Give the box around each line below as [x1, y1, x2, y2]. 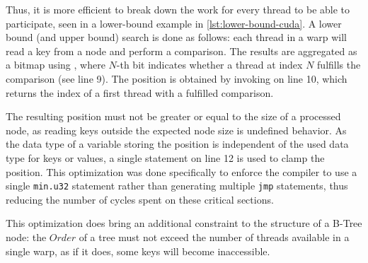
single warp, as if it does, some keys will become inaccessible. [6, 243, 270, 258]
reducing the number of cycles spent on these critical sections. [6, 192, 274, 206]
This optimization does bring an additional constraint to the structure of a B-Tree [6, 216, 362, 230]
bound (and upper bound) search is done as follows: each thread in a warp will [6, 30, 347, 45]
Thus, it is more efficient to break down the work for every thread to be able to [6, 2, 350, 16]
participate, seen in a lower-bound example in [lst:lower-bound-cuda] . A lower [6, 16, 342, 30]
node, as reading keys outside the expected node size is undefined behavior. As [6, 122, 347, 137]
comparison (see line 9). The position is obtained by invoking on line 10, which [6, 71, 347, 86]
